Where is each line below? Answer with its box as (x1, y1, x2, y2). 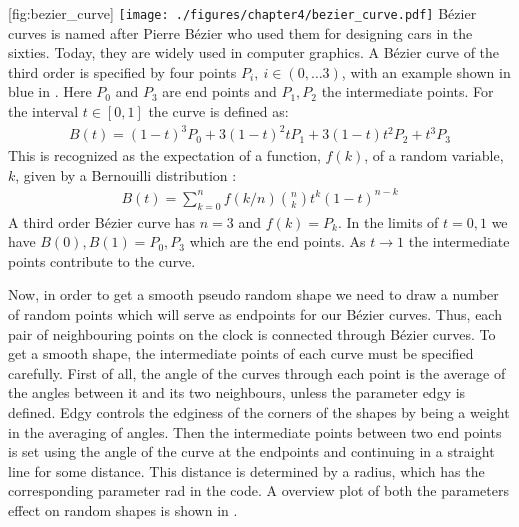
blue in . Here (8, 81, 92, 102)
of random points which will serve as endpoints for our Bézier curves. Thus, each (8, 304, 502, 325)
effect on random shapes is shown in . (8, 499, 238, 520)
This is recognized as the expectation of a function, (8, 145, 321, 166)
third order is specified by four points (8, 61, 237, 82)
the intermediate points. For (321, 81, 494, 102)
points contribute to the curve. (8, 250, 196, 271)
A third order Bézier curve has (8, 211, 196, 232)
